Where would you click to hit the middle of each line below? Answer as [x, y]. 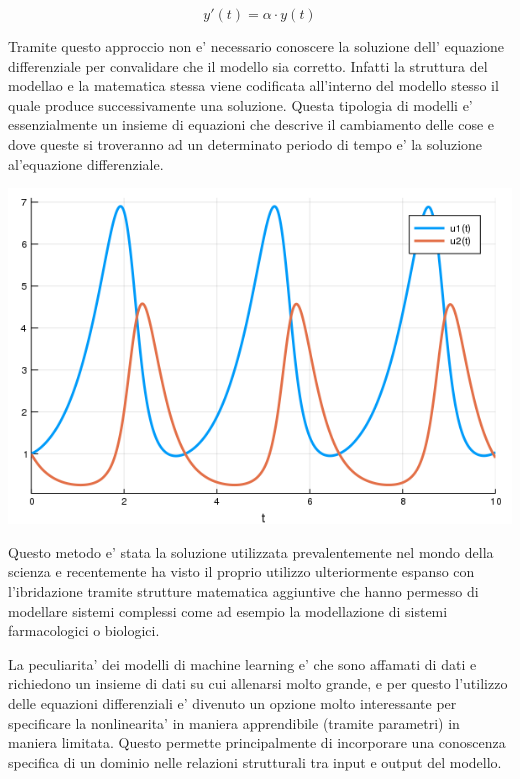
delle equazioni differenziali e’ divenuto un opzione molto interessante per [232, 702]
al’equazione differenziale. [86, 163]
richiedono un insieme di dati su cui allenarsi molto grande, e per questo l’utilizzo [258, 683]
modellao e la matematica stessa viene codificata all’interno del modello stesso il [253, 85]
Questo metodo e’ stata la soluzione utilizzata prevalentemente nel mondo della [251, 551]
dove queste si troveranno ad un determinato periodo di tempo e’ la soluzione [245, 143]
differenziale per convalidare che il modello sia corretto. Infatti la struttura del [248, 65]
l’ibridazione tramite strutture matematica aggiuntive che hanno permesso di [243, 590]
